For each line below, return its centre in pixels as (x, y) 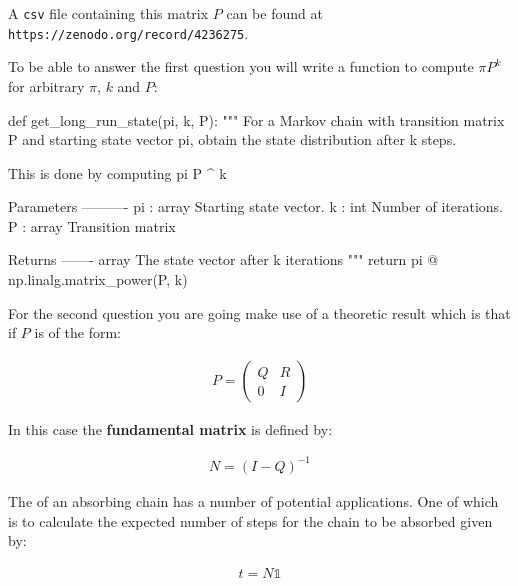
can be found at (274, 13)
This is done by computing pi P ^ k (117, 172)
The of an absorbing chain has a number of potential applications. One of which (253, 501)
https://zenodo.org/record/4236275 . (128, 32)
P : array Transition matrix (92, 225)
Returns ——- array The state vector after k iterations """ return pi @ (223, 259)
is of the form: (77, 332)
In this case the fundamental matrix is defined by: (170, 428)
